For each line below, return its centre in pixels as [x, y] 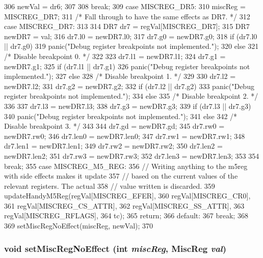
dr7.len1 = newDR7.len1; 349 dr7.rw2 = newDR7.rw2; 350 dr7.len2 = [113, 146]
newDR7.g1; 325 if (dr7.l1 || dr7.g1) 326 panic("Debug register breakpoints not [127, 66]
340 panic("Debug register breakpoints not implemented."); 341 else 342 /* [121, 116]
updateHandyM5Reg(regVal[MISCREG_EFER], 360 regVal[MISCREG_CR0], [127, 196]
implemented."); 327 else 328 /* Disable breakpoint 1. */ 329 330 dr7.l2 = [120, 76]
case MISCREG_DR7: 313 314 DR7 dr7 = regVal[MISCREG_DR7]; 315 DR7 [127, 26]
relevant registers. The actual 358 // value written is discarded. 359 [110, 185]
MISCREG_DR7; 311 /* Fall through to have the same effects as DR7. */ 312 [127, 16]
